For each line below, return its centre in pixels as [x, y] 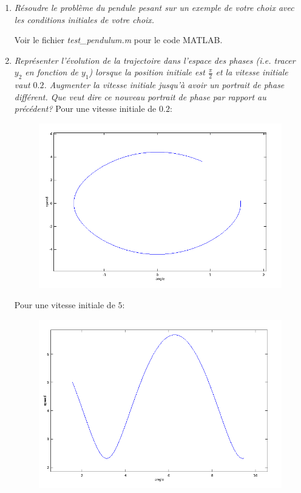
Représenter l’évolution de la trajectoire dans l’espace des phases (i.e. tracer [155, 60]
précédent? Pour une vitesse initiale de [85, 109]
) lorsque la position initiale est [147, 72]
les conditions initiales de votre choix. [84, 19]
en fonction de [52, 72]
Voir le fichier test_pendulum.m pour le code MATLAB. [118, 40]
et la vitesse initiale [252, 72]
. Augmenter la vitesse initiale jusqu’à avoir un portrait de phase [164, 85]
